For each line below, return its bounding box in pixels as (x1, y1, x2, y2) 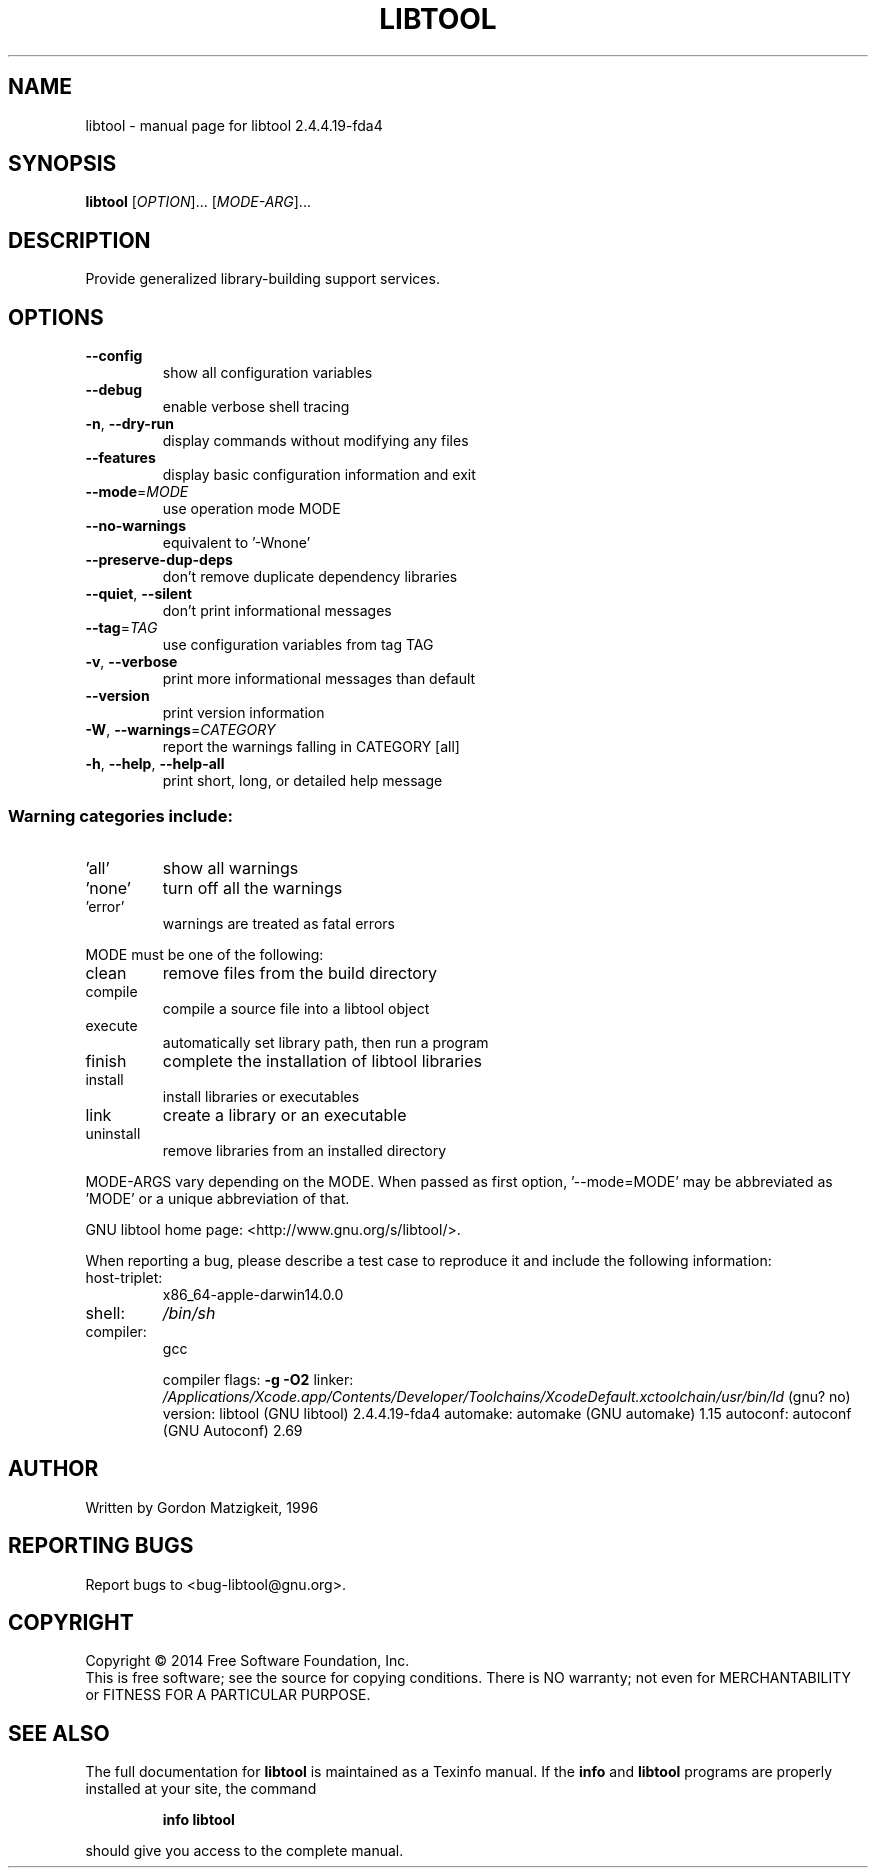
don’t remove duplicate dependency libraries (162, 568, 458, 586)
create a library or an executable (162, 1104, 407, 1125)
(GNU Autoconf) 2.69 (162, 1421, 303, 1439)
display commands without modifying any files (162, 432, 469, 450)
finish (85, 1050, 127, 1071)
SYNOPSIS (8, 151, 117, 177)
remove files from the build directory (162, 962, 438, 983)
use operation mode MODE (162, 500, 341, 518)
